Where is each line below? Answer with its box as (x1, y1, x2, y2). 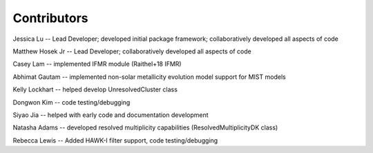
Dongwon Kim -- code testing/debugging (12, 98, 131, 107)
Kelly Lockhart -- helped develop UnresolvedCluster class (12, 85, 178, 93)
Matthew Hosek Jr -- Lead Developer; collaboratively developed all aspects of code (12, 47, 251, 55)
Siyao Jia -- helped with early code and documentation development (12, 111, 209, 119)
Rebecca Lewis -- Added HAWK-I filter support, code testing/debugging (12, 136, 218, 145)
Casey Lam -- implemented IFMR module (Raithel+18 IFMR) (12, 60, 182, 69)
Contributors (12, 10, 89, 26)
